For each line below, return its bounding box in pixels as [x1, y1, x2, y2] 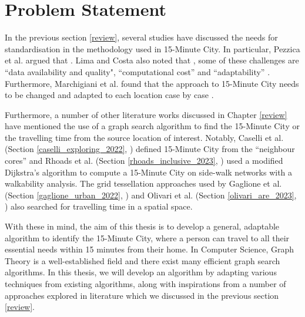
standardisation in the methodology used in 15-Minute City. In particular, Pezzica [5, 42, 300, 55]
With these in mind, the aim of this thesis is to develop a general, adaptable [5, 220, 280, 232]
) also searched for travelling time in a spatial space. [5, 200, 193, 213]
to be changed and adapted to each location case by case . [5, 89, 214, 101]
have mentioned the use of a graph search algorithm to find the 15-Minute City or [5, 120, 300, 132]
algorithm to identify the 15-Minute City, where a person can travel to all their [5, 231, 290, 244]
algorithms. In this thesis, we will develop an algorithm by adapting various [5, 266, 277, 278]
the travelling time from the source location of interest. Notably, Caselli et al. [5, 131, 284, 143]
